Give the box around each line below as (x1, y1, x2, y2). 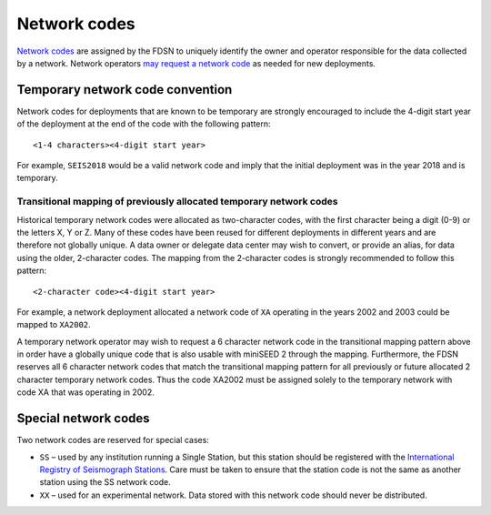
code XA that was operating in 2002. (16, 387, 155, 398)
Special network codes (16, 410, 150, 427)
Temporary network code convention (16, 82, 233, 97)
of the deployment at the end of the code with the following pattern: (16, 118, 272, 129)
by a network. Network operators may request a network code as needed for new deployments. (16, 57, 376, 68)
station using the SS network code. (39, 477, 172, 488)
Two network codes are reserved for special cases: (16, 435, 209, 446)
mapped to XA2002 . (16, 319, 91, 330)
